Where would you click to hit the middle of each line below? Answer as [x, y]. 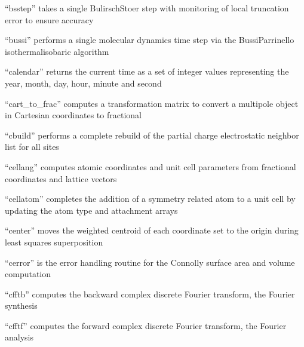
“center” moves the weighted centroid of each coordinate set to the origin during [152, 230]
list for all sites [32, 147]
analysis [19, 337]
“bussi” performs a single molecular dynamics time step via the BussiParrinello [150, 40]
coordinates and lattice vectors [61, 178]
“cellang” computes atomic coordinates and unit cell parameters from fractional [151, 166]
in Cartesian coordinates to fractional [73, 115]
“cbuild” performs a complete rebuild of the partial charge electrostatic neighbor [152, 135]
